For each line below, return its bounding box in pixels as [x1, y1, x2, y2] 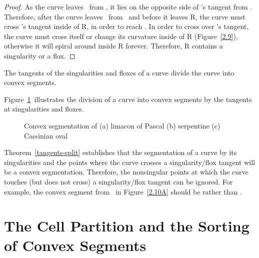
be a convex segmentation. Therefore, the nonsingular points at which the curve [4, 166, 248, 177]
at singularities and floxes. [4, 103, 84, 114]
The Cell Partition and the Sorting [4, 215, 249, 236]
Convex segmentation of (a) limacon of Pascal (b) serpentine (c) [24, 120, 220, 130]
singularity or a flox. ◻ [4, 50, 75, 60]
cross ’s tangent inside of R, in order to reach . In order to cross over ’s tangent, [4, 21, 249, 31]
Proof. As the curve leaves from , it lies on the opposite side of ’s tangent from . [4, 1, 252, 11]
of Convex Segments [4, 235, 146, 255]
